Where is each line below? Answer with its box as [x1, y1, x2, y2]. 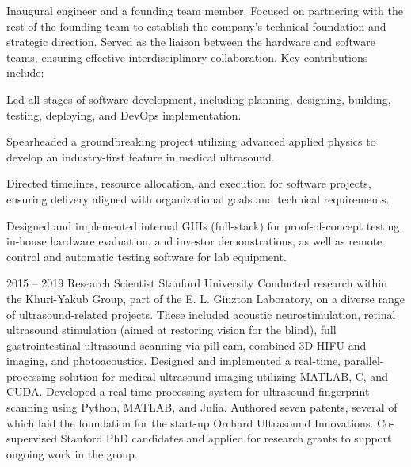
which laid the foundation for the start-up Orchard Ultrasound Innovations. [6, 414, 374, 431]
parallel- [344, 352, 384, 369]
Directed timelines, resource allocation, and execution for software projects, [6, 175, 371, 192]
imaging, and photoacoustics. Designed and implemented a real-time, [6, 352, 341, 369]
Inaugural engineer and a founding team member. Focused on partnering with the [6, 2, 404, 18]
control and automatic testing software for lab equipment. [6, 248, 287, 264]
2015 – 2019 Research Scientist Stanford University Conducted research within [6, 275, 388, 291]
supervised [6, 430, 57, 446]
